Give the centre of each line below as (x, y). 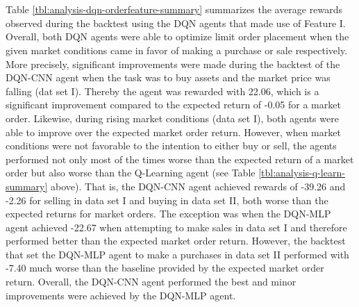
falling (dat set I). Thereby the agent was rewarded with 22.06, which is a (162, 91)
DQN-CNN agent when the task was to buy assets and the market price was (168, 77)
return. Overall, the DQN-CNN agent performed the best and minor (151, 282)
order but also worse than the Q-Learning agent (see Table (131, 173)
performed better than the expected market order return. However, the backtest (176, 241)
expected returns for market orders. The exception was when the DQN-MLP (168, 214)
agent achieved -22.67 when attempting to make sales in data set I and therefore (176, 227)
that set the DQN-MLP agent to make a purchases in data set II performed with (177, 254)
